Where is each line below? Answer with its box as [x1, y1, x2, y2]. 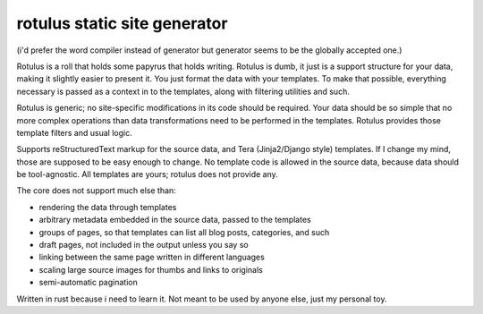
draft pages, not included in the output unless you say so [38, 240, 250, 250]
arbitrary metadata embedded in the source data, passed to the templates [38, 215, 312, 225]
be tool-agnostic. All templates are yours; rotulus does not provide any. [16, 169, 279, 180]
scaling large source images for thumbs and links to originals [38, 264, 263, 275]
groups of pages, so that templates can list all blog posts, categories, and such [38, 226, 330, 237]
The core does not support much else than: [16, 185, 176, 196]
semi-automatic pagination [38, 277, 138, 288]
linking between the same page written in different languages [38, 251, 266, 263]
